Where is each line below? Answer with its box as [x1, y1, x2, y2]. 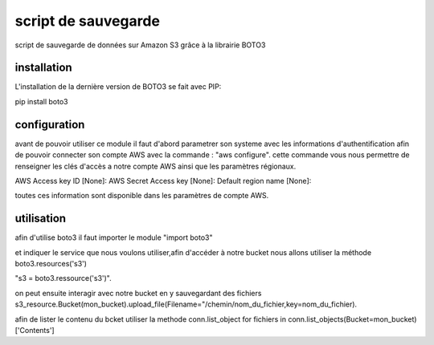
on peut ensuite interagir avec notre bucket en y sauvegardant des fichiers [14, 288, 262, 298]
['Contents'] [14, 325, 55, 335]
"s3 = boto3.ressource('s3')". [14, 274, 112, 283]
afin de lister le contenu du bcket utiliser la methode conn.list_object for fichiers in [14, 314, 287, 324]
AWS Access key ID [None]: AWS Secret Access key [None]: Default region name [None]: [14, 176, 312, 185]
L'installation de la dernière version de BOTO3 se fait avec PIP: [14, 82, 222, 91]
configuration [14, 117, 85, 132]
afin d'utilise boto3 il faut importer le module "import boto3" [14, 233, 213, 242]
